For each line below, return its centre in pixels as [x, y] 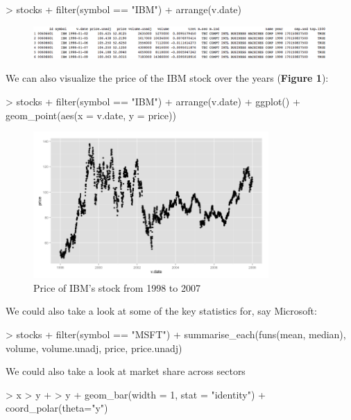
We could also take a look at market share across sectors [126, 371]
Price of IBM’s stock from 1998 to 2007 [117, 287]
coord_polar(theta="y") [57, 408]
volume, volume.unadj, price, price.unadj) [94, 348]
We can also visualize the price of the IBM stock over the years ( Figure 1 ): [167, 78]
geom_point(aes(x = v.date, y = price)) [91, 115]
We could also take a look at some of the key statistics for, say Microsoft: [161, 311]
